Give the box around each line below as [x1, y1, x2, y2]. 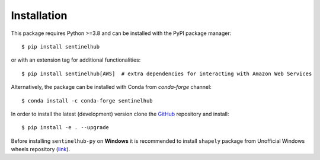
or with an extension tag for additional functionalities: [11, 56, 141, 63]
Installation [11, 9, 68, 22]
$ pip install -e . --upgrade [21, 124, 110, 131]
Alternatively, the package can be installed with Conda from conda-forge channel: [11, 84, 212, 91]
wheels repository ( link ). [11, 146, 71, 153]
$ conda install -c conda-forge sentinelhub [21, 97, 153, 104]
